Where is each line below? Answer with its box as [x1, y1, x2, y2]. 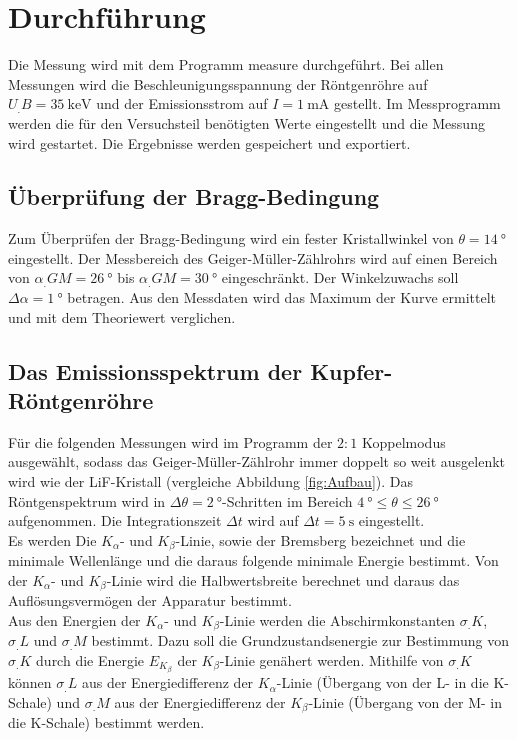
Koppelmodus [361, 431, 446, 452]
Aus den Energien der [8, 609, 141, 630]
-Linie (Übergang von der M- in [308, 691, 503, 712]
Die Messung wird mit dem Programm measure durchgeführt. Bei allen [8, 54, 444, 75]
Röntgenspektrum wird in [8, 490, 166, 511]
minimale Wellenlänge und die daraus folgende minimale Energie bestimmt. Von [8, 550, 499, 571]
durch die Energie [36, 649, 145, 670]
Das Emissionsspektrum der [8, 355, 303, 386]
